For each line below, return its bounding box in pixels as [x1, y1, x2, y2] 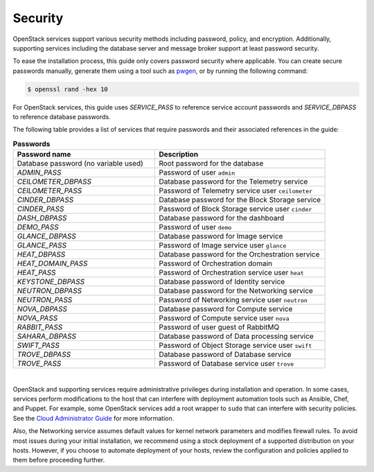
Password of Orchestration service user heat [159, 268, 304, 277]
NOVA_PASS [17, 313, 58, 323]
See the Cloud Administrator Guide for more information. [12, 414, 175, 422]
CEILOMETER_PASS [17, 186, 82, 195]
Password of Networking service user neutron [159, 295, 308, 305]
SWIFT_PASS [17, 340, 60, 350]
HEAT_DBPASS [17, 250, 66, 259]
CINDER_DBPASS [17, 195, 74, 204]
